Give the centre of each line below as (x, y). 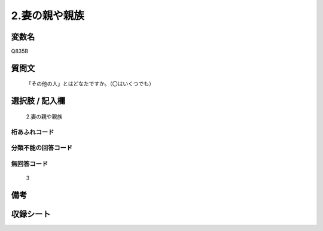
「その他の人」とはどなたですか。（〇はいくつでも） (90, 84)
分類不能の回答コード (42, 148)
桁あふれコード (33, 132)
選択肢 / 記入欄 (38, 101)
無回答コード (30, 163)
